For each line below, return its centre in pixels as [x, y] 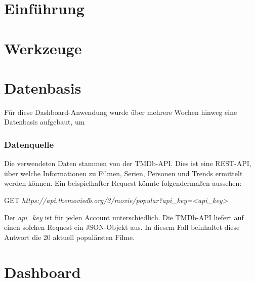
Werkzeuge [43, 48]
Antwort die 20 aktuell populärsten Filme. [70, 237]
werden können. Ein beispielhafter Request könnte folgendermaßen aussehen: [123, 183]
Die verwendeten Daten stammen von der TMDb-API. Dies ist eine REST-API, [128, 163]
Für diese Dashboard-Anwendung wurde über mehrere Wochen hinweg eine [121, 112]
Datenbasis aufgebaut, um [45, 122]
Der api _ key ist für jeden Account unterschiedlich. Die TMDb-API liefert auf [124, 217]
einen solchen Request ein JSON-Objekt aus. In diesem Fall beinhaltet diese [122, 227]
